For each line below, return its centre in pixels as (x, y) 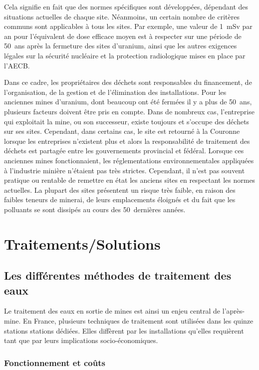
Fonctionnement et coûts (55, 362)
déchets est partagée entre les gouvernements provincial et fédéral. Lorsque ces (124, 151)
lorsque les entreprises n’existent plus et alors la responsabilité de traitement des (127, 141)
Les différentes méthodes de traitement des (118, 275)
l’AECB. (17, 65)
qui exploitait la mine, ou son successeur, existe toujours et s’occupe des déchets (127, 121)
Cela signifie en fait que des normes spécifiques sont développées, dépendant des (126, 6)
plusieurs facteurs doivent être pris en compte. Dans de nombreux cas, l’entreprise (129, 111)
